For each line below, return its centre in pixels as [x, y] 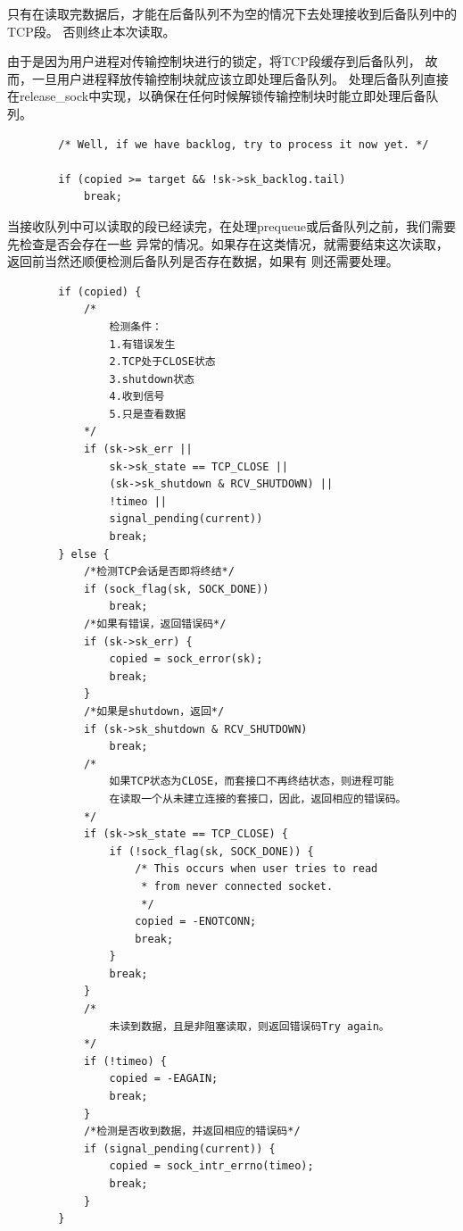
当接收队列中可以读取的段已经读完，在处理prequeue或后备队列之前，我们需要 [231, 225]
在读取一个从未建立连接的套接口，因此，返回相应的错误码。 [258, 798]
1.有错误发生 [142, 344]
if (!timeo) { [125, 1061]
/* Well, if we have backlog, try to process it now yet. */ [244, 144]
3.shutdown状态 [152, 379]
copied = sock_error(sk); [186, 659]
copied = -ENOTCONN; [196, 922]
